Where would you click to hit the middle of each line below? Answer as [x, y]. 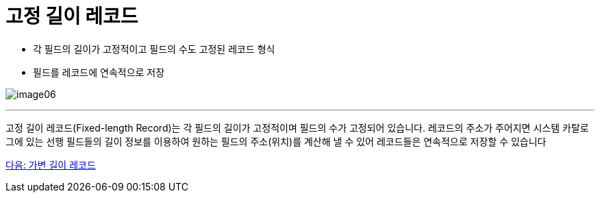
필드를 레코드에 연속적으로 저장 [99, 72]
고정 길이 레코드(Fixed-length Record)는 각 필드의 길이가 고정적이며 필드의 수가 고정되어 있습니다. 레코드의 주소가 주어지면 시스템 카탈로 [297, 127]
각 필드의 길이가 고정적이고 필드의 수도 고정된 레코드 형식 [154, 49]
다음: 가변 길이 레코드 [51, 164]
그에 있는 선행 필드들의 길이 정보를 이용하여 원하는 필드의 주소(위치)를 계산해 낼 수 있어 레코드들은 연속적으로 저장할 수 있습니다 [276, 141]
